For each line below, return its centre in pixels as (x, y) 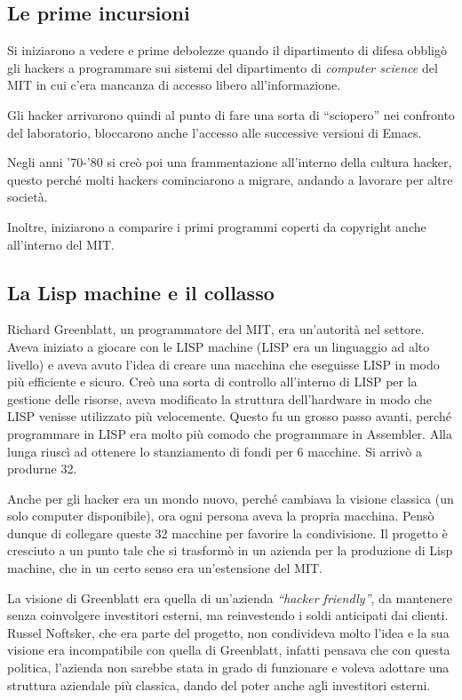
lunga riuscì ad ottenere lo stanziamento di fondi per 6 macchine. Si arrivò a (215, 451)
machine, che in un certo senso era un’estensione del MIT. (165, 568)
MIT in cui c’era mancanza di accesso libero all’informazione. (174, 85)
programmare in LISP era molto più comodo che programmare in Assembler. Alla (230, 433)
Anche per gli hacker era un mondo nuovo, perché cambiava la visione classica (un (231, 498)
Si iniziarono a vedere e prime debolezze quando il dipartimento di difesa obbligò (227, 50)
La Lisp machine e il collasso (141, 292)
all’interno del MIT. (61, 244)
